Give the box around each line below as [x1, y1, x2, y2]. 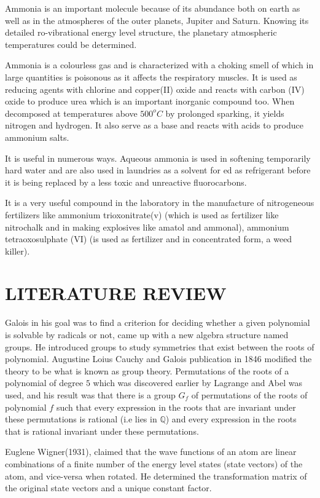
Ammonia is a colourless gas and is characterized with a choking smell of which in [5, 58, 314, 71]
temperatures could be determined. [5, 38, 137, 50]
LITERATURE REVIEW [5, 280, 227, 306]
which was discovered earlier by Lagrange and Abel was [93, 376, 302, 389]
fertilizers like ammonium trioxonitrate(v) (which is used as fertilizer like [5, 208, 279, 221]
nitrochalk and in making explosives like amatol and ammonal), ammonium [5, 220, 289, 233]
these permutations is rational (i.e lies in [5, 413, 157, 425]
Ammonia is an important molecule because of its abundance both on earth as [5, 2, 300, 14]
